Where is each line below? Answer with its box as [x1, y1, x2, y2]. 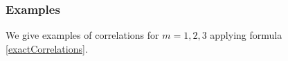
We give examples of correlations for [6, 28, 159, 42]
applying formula [210, 28, 282, 42]
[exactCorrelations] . [6, 41, 88, 55]
